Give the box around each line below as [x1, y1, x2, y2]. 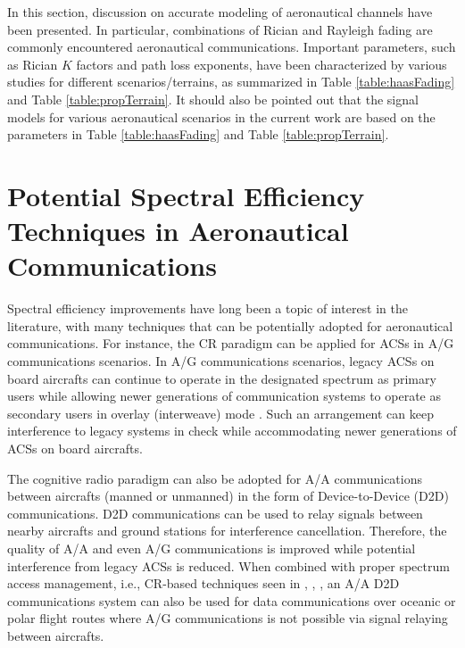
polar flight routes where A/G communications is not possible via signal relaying [7, 609, 448, 627]
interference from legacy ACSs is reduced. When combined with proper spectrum [7, 556, 450, 575]
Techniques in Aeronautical [7, 212, 349, 249]
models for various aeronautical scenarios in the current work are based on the [7, 107, 436, 126]
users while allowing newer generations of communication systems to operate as [7, 386, 441, 405]
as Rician [7, 54, 58, 73]
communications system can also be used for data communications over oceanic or [7, 591, 456, 610]
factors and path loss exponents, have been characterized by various [76, 54, 447, 73]
